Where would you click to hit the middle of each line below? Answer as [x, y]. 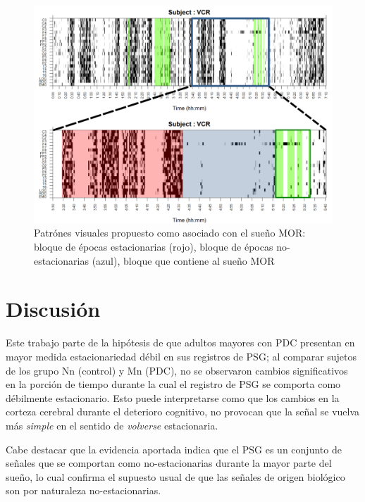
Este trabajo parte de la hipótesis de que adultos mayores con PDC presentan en [180, 343]
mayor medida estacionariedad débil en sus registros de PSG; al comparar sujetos [181, 356]
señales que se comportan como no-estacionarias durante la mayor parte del [169, 463]
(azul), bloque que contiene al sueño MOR [183, 260]
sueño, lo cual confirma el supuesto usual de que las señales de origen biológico [175, 476]
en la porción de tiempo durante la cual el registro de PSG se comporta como [173, 384]
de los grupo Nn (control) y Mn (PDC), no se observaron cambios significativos [177, 370]
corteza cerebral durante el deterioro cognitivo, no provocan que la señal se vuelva [183, 412]
